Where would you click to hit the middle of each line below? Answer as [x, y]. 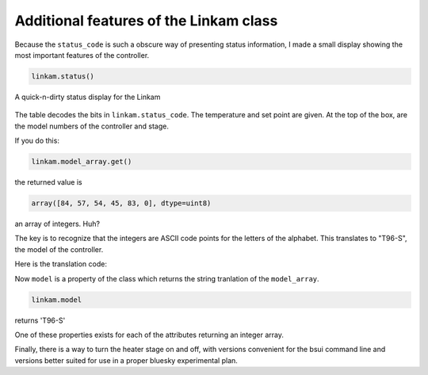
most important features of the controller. [82, 55]
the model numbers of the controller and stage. [92, 126]
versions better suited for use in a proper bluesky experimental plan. [126, 360]
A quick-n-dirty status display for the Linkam [88, 97]
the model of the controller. [59, 249]
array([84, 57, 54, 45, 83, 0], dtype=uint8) [121, 203]
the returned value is [48, 182]
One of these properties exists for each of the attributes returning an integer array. [149, 335]
